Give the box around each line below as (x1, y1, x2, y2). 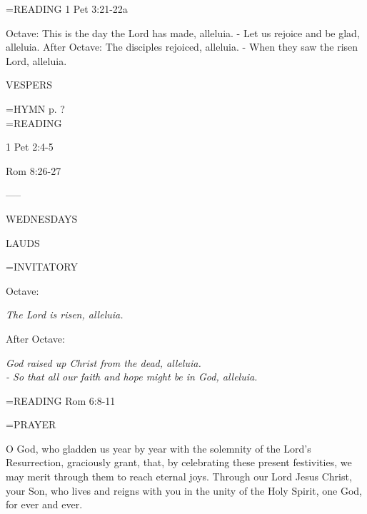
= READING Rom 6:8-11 (6, 393, 116, 408)
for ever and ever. (6, 497, 83, 512)
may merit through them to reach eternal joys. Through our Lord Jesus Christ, (6, 469, 352, 484)
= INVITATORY (6, 259, 78, 274)
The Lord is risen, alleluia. (6, 307, 124, 322)
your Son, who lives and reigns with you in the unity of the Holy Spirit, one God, (6, 483, 362, 498)
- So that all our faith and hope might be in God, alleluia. (6, 369, 258, 384)
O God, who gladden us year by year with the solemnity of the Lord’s (6, 440, 311, 455)
